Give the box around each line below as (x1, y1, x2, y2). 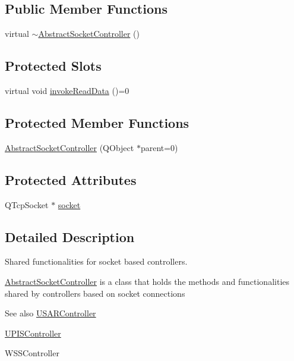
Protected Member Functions (5, 113, 189, 131)
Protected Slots (5, 56, 102, 75)
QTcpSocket (5, 198, 49, 211)
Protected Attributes (5, 170, 137, 189)
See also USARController (5, 307, 96, 319)
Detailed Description (5, 227, 135, 246)
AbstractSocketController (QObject (5, 141, 134, 153)
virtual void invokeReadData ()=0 (5, 84, 129, 96)
